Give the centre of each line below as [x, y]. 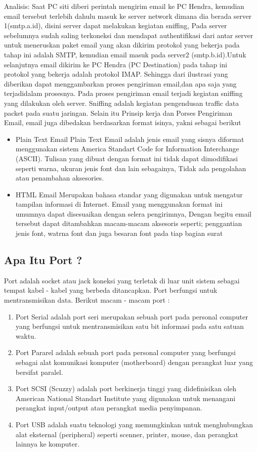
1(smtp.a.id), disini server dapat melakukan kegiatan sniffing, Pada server [116, 25]
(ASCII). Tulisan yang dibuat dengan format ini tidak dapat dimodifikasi [127, 158]
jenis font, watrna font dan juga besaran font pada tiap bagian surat [119, 233]
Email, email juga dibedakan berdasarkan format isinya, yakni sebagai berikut [123, 122]
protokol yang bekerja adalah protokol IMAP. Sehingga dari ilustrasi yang [116, 74]
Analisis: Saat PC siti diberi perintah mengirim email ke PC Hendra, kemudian [124, 6]
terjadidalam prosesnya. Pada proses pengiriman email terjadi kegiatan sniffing [123, 93]
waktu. [26, 336]
